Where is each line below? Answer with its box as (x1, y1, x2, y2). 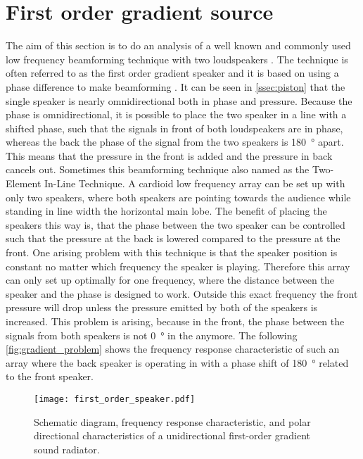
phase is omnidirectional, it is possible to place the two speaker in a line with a (6, 107, 347, 122)
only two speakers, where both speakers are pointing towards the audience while (6, 189, 351, 204)
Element (6, 176, 42, 191)
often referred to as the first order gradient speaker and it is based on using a (6, 65, 339, 80)
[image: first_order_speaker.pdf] (34, 394, 196, 404)
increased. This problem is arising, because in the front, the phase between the (6, 314, 345, 328)
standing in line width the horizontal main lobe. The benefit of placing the (6, 203, 327, 218)
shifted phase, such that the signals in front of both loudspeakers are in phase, (6, 120, 343, 135)
